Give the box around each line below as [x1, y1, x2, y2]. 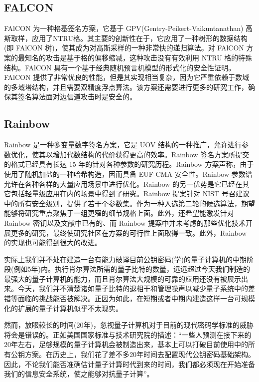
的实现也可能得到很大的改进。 [4, 237, 102, 248]
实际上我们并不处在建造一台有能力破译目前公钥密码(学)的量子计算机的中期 [4, 254, 247, 264]
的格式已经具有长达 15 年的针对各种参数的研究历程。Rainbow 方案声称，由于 [4, 159, 254, 169]
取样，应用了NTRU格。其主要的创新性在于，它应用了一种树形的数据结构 [10, 32, 248, 43]
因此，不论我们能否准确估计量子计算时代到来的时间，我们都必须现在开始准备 [4, 359, 255, 369]
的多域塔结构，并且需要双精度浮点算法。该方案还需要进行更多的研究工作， [4, 81, 248, 92]
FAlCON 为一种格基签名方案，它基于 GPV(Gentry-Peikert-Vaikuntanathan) [4, 23, 244, 33]
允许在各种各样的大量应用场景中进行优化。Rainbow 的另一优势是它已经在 [4, 178, 243, 189]
